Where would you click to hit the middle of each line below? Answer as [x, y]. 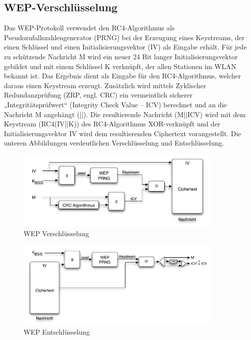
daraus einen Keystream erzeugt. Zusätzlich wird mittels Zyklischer [105, 85]
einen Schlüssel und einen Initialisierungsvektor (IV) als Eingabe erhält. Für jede [125, 47]
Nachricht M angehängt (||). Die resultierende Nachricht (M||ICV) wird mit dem [125, 114]
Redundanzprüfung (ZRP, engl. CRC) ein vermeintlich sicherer [98, 95]
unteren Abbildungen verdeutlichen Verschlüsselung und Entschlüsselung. [114, 143]
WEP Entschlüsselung [57, 331]
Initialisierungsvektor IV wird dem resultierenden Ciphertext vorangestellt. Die [123, 133]
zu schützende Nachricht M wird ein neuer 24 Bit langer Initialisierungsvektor [121, 56]
